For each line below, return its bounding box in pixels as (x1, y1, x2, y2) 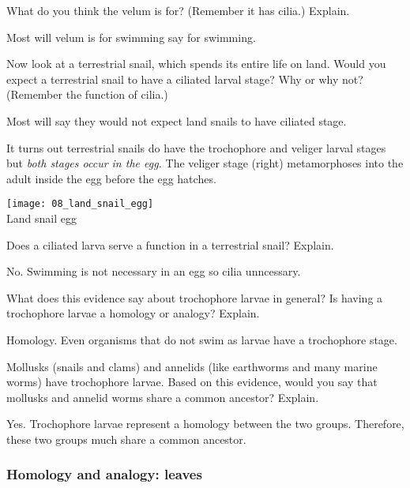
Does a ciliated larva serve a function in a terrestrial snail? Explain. (6, 236, 334, 253)
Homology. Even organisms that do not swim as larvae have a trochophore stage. (6, 331, 397, 347)
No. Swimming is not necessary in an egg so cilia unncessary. (6, 263, 301, 280)
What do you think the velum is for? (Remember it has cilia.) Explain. (6, 2, 350, 18)
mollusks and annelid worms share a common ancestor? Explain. (6, 389, 319, 405)
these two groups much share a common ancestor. (6, 430, 246, 447)
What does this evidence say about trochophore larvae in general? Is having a (6, 289, 383, 306)
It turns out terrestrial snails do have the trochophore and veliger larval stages (6, 139, 386, 156)
